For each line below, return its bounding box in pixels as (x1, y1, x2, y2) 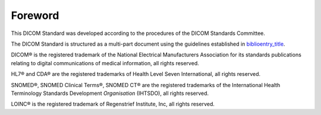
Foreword (11, 9, 59, 22)
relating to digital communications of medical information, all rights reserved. (11, 59, 199, 66)
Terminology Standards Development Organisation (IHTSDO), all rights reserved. (11, 90, 209, 97)
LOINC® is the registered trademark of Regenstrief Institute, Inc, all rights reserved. (11, 101, 215, 108)
